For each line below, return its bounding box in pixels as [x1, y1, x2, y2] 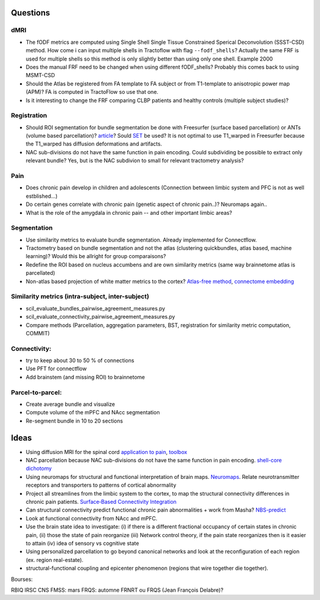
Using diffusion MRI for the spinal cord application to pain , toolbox [25, 448, 188, 455]
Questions [11, 8, 50, 18]
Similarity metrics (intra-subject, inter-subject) [11, 293, 149, 301]
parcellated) [25, 269, 56, 277]
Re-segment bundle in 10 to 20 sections [25, 417, 123, 424]
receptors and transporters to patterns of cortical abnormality [25, 481, 177, 489]
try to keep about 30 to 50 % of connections [25, 357, 135, 364]
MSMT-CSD [25, 72, 56, 79]
